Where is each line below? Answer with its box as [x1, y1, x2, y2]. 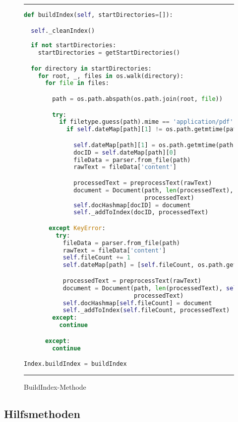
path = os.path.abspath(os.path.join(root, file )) [52, 95, 223, 102]
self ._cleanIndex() [31, 27, 95, 34]
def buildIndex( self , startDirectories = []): [24, 11, 173, 18]
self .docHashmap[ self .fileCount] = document [62, 299, 212, 307]
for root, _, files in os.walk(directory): [38, 72, 184, 80]
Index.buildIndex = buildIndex [24, 360, 127, 368]
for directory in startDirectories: [31, 65, 152, 72]
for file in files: [45, 80, 109, 87]
